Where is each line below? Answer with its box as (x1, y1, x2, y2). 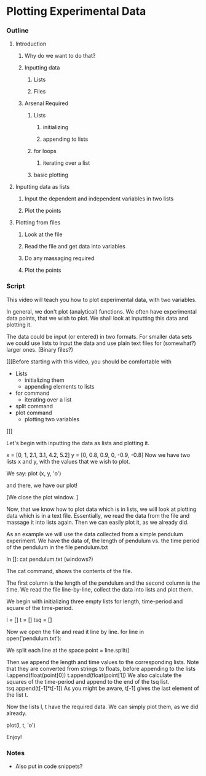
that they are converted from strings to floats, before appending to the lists (6, 665, 196, 672)
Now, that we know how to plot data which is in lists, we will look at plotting (6, 505, 197, 513)
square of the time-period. (6, 604, 74, 611)
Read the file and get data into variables (24, 243, 126, 250)
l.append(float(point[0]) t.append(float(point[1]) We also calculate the (6, 671, 182, 679)
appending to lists (42, 135, 89, 143)
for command (15, 389, 50, 397)
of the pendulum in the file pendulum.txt (6, 543, 108, 551)
